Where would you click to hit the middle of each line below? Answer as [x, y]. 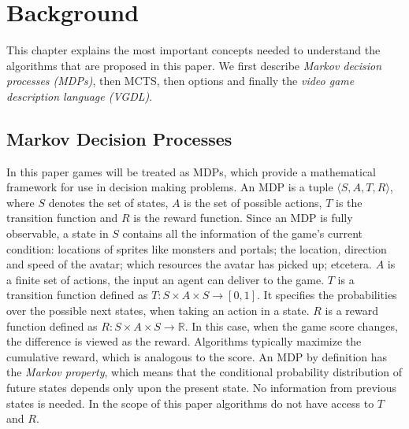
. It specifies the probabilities [327, 295]
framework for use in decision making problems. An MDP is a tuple [170, 187]
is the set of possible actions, [253, 202]
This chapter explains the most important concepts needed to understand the [193, 50]
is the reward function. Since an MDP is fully [243, 218]
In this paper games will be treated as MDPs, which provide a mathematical [191, 171]
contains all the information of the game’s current [242, 233]
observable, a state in [58, 233]
